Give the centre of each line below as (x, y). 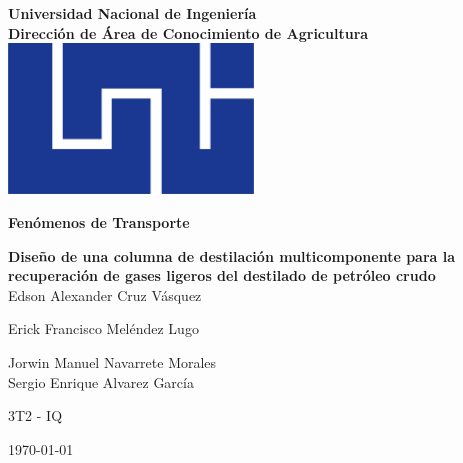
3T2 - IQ (35, 415)
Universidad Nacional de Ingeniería (132, 13)
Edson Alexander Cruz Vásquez (105, 294)
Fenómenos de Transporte (99, 221)
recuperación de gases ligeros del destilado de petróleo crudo (222, 275)
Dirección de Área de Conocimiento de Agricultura (188, 32)
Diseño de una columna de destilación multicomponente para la (232, 255)
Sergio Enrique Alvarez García (101, 381)
